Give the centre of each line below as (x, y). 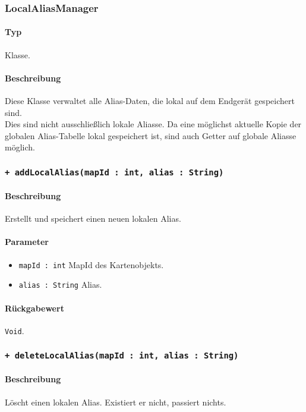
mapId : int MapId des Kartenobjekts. (91, 264)
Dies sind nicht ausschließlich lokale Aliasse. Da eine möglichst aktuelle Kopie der (153, 124)
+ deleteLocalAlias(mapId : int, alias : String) (122, 356)
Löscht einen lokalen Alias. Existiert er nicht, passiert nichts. (116, 402)
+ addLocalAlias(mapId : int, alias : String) (114, 172)
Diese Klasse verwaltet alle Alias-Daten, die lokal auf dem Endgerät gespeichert (150, 101)
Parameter (27, 242)
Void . (15, 330)
